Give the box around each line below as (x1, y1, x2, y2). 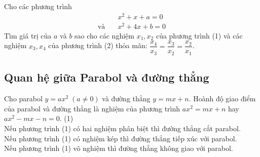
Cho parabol (4, 93, 43, 104)
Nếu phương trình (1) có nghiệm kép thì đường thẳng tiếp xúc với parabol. (4, 133, 237, 143)
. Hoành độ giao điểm (189, 93, 256, 104)
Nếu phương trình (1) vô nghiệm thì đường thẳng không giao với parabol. (4, 143, 233, 153)
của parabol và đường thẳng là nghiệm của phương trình (4, 103, 180, 113)
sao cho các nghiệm (75, 30, 134, 41)
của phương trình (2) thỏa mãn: (48, 40, 147, 51)
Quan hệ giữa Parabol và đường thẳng (4, 69, 209, 85)
